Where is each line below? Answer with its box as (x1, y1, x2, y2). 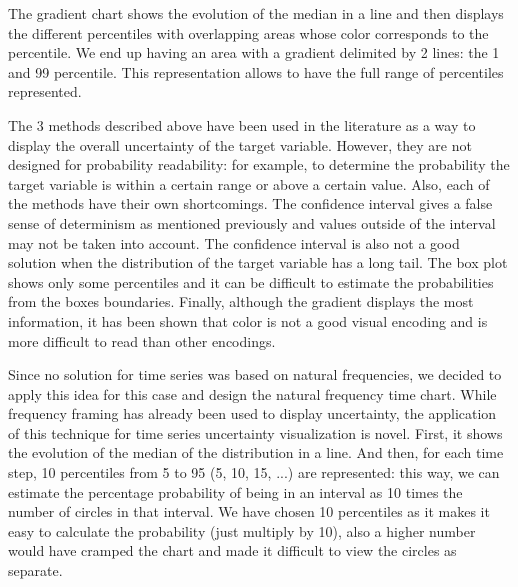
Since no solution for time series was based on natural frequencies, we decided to (8, 364, 502, 385)
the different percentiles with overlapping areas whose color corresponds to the (8, 22, 489, 43)
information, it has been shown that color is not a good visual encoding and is (8, 310, 488, 331)
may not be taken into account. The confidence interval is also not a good (8, 232, 460, 253)
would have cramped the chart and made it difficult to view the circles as (8, 540, 457, 561)
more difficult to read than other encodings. (8, 330, 276, 351)
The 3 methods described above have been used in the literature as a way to (8, 114, 476, 135)
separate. (8, 560, 63, 581)
